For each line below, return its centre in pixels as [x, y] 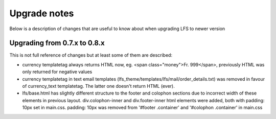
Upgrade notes [42, 13]
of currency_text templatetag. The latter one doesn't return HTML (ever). [98, 86]
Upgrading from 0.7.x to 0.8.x [57, 43]
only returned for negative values [57, 72]
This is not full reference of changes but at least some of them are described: [91, 55]
